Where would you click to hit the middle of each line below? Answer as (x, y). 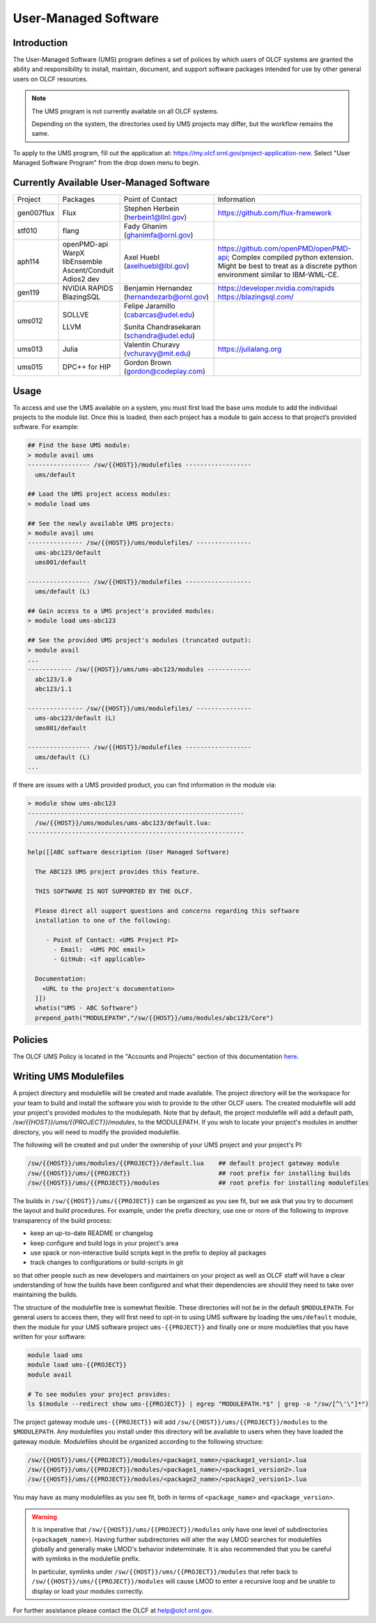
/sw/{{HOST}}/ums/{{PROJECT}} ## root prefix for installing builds (189, 1173)
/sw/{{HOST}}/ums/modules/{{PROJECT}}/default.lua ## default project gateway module (184, 1163)
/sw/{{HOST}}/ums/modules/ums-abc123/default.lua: (123, 823)
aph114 (28, 262)
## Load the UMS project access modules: (99, 494)
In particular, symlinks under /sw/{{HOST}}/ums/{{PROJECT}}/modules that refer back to (165, 1571)
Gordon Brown (148, 363)
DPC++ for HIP (87, 367)
